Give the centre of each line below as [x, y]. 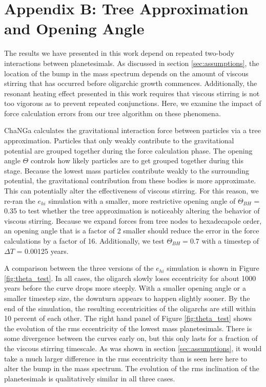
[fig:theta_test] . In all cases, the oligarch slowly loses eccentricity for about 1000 [130, 278]
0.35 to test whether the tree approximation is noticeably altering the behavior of [132, 211]
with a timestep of [230, 241]
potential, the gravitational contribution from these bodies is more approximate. [130, 180]
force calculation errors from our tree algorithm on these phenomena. [112, 113]
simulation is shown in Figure [213, 268]
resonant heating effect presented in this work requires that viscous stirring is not [132, 93]
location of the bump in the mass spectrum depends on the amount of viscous [126, 73]
